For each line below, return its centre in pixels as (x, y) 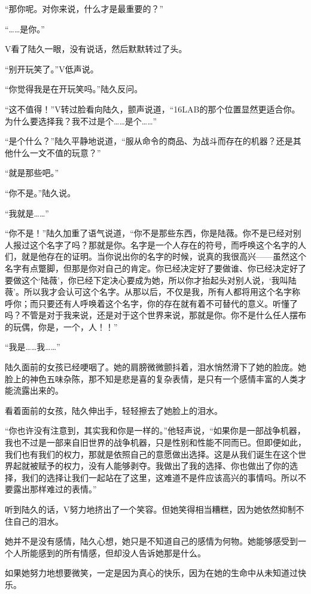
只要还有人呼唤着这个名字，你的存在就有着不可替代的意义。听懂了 (168, 303)
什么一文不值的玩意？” (57, 152)
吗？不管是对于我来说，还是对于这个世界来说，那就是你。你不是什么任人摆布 (155, 315)
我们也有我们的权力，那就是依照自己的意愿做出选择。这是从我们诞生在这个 (151, 454)
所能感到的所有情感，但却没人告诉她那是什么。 (113, 552)
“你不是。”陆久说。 (40, 192)
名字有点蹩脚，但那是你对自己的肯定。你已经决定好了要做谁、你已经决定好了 (155, 268)
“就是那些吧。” (32, 173)
